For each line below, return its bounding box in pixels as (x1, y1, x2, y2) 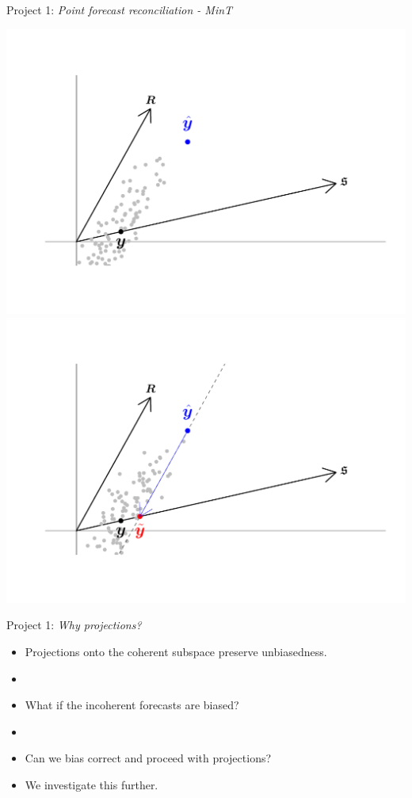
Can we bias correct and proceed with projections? (25, 750, 272, 766)
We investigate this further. (25, 776, 158, 792)
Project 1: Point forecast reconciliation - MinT (6, 2, 233, 17)
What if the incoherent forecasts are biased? (25, 697, 239, 713)
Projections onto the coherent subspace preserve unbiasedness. (25, 643, 327, 659)
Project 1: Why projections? (6, 617, 142, 633)
